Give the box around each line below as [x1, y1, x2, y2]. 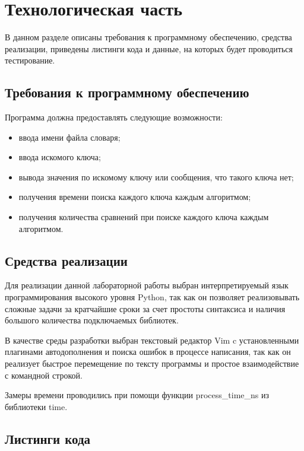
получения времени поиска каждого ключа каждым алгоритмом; [18, 190, 251, 203]
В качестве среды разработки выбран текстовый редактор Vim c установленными [5, 334, 299, 346]
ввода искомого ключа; [18, 151, 101, 163]
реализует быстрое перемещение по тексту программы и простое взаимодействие [5, 357, 299, 370]
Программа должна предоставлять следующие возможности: [5, 111, 223, 123]
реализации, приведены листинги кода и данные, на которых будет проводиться [5, 42, 293, 55]
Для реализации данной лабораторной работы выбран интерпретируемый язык [5, 279, 289, 291]
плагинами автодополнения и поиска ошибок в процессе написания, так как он [5, 345, 291, 358]
